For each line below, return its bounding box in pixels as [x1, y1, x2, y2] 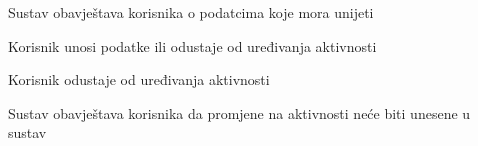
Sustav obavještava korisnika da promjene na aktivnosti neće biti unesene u [8, 102, 471, 123]
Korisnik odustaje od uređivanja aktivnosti [8, 69, 270, 90]
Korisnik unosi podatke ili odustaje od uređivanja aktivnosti [8, 35, 377, 56]
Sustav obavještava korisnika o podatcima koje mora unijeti [8, 2, 374, 22]
